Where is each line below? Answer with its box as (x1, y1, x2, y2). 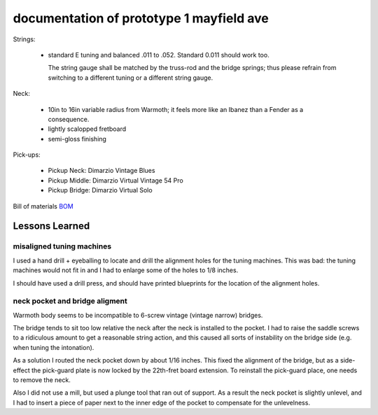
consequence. (48, 115, 90, 123)
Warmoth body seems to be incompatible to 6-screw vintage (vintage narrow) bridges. (13, 311, 263, 319)
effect (13, 366, 31, 374)
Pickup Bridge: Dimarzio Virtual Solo (48, 186, 153, 195)
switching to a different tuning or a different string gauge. (48, 73, 213, 82)
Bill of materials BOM (13, 202, 73, 210)
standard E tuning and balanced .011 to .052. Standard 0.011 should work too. (48, 50, 269, 59)
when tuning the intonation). (13, 343, 94, 351)
